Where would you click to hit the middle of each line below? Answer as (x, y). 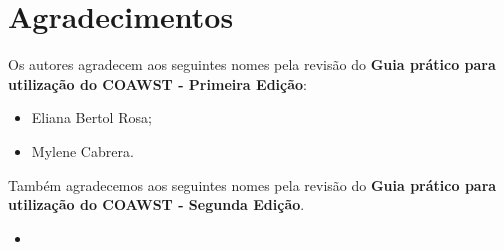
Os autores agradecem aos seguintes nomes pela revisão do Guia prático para (252, 64)
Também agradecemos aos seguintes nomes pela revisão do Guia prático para (252, 184)
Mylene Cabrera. (82, 150)
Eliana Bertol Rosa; (91, 117)
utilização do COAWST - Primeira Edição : (157, 83)
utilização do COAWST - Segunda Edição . (156, 204)
